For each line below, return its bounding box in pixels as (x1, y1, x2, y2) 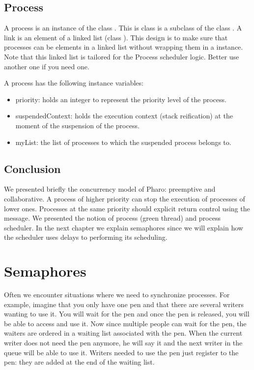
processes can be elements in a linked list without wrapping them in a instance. (4, 42, 243, 52)
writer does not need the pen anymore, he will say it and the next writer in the (4, 338, 243, 347)
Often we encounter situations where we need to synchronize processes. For (4, 289, 230, 300)
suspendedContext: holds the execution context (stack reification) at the (15, 111, 233, 121)
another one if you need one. (4, 61, 89, 71)
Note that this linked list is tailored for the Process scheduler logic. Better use (4, 51, 239, 61)
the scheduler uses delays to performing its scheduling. (4, 232, 168, 242)
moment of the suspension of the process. (15, 120, 140, 130)
